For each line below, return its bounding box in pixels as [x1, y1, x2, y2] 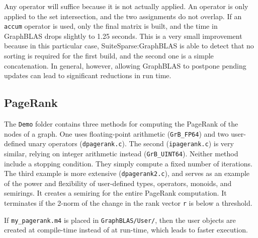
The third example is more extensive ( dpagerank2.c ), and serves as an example [4, 168, 250, 178]
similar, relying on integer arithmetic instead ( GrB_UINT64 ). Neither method [4, 148, 238, 158]
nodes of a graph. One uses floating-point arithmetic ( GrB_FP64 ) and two [4, 128, 229, 139]
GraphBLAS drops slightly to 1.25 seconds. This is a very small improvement [4, 30, 242, 41]
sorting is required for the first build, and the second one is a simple [4, 50, 214, 61]
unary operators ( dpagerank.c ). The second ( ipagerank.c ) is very [28, 138, 234, 149]
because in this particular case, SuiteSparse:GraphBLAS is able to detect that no [4, 40, 254, 51]
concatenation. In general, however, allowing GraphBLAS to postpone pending [4, 60, 246, 71]
